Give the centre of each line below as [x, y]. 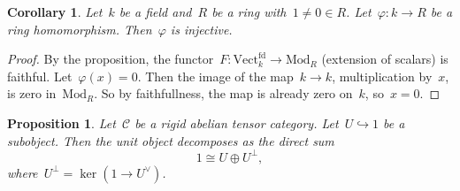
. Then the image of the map [215, 76]
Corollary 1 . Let [55, 11]
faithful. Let [40, 76]
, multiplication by [382, 76]
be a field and [155, 11]
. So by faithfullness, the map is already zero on [223, 93]
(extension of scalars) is [385, 59]
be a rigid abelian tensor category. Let [237, 122]
